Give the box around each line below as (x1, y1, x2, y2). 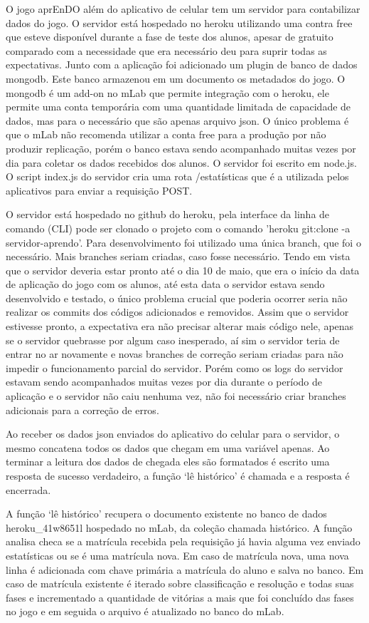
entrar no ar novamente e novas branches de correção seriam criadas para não (6, 346, 343, 361)
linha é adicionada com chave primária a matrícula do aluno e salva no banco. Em (6, 562, 364, 577)
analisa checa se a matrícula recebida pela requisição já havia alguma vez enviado (6, 534, 360, 549)
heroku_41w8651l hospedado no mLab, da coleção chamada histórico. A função (6, 520, 353, 535)
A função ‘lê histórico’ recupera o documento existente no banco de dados (6, 506, 327, 521)
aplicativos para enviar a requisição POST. (6, 182, 193, 197)
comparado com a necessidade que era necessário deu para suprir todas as (6, 43, 327, 58)
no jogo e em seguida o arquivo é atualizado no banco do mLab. (6, 604, 284, 619)
